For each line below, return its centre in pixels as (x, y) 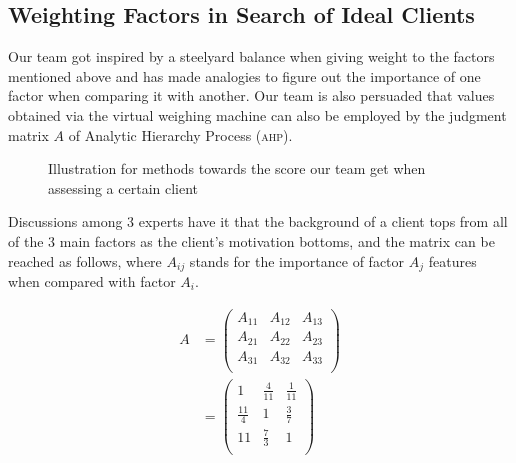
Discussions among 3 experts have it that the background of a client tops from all (258, 221)
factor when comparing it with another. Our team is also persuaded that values (251, 95)
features (452, 260)
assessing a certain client (123, 187)
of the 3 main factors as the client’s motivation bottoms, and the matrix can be (251, 240)
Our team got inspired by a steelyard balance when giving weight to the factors (251, 56)
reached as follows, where (85, 260)
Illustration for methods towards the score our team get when (237, 168)
